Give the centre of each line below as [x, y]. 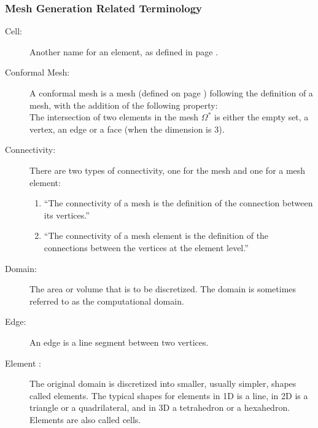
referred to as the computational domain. [107, 301]
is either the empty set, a [261, 117]
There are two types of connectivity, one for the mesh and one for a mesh [168, 170]
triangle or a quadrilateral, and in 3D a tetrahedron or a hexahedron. [160, 407]
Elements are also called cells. [85, 419]
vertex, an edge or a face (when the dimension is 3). [127, 129]
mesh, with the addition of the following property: [124, 105]
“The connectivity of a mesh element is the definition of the [156, 235]
